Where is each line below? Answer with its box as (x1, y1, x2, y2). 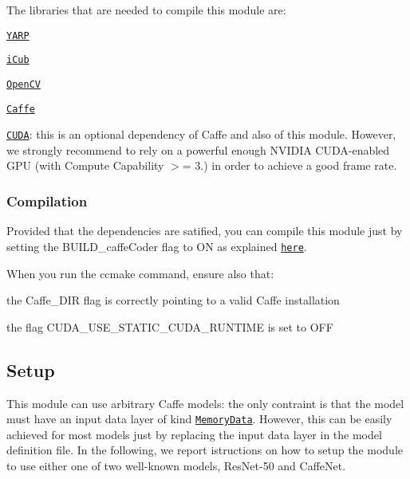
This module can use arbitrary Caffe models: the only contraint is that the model (6, 395, 404, 411)
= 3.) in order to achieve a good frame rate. (182, 157, 397, 174)
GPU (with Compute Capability (6, 157, 164, 174)
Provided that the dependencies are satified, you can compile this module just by (6, 222, 403, 239)
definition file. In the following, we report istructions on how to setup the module (6, 442, 403, 458)
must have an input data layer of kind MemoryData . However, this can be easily (6, 410, 392, 427)
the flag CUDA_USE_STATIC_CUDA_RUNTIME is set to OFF (6, 318, 333, 335)
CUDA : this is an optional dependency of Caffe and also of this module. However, (6, 126, 396, 143)
